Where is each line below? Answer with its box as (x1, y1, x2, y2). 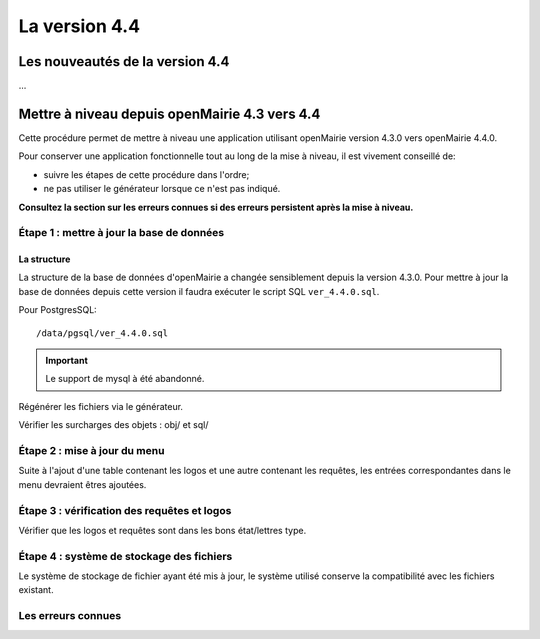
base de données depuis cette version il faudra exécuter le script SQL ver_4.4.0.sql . (18, 285, 380, 297)
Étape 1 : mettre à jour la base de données (18, 226, 225, 240)
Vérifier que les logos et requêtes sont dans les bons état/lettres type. (18, 524, 307, 536)
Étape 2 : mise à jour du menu (18, 443, 165, 457)
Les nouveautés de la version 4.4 (18, 53, 230, 70)
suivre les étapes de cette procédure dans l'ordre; (43, 168, 250, 180)
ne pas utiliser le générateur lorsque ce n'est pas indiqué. (43, 183, 281, 195)
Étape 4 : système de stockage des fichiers (18, 549, 233, 563)
